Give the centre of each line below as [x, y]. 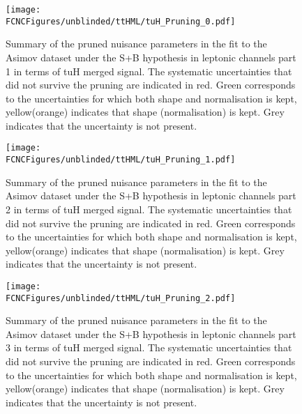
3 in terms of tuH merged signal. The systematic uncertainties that [149, 347]
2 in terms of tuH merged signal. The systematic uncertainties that [149, 209]
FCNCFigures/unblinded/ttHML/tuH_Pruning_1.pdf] [121, 160]
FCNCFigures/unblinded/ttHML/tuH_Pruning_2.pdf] [121, 298]
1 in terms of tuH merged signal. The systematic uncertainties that [149, 71]
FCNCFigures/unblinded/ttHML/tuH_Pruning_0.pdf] [121, 21]
